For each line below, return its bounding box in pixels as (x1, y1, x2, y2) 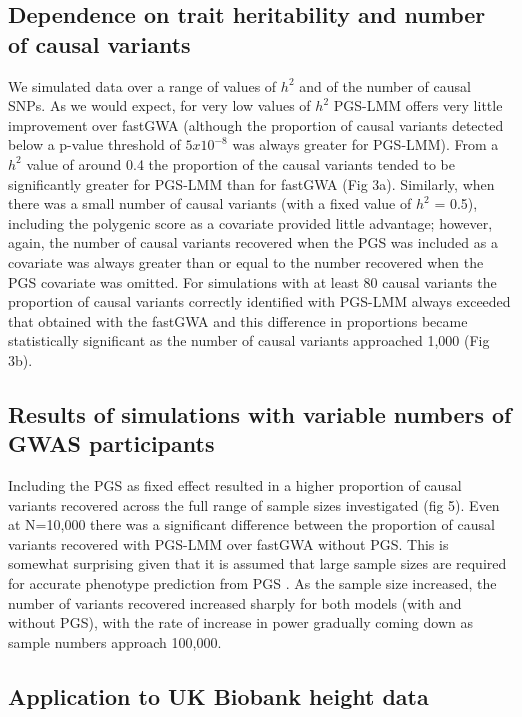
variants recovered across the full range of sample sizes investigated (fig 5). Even (8, 494, 500, 515)
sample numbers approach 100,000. (8, 631, 222, 652)
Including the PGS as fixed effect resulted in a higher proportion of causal (8, 475, 462, 496)
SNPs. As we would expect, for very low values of (8, 95, 311, 116)
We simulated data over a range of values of (8, 75, 277, 96)
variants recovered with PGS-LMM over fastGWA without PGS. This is (8, 533, 449, 554)
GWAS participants (8, 428, 215, 459)
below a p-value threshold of (8, 134, 181, 155)
